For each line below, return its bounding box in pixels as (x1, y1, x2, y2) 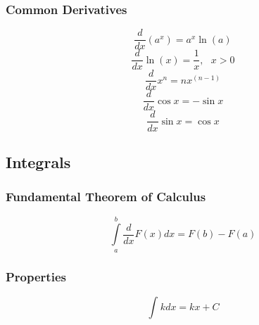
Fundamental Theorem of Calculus (6, 188, 206, 205)
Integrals (6, 151, 71, 172)
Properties (6, 267, 66, 285)
